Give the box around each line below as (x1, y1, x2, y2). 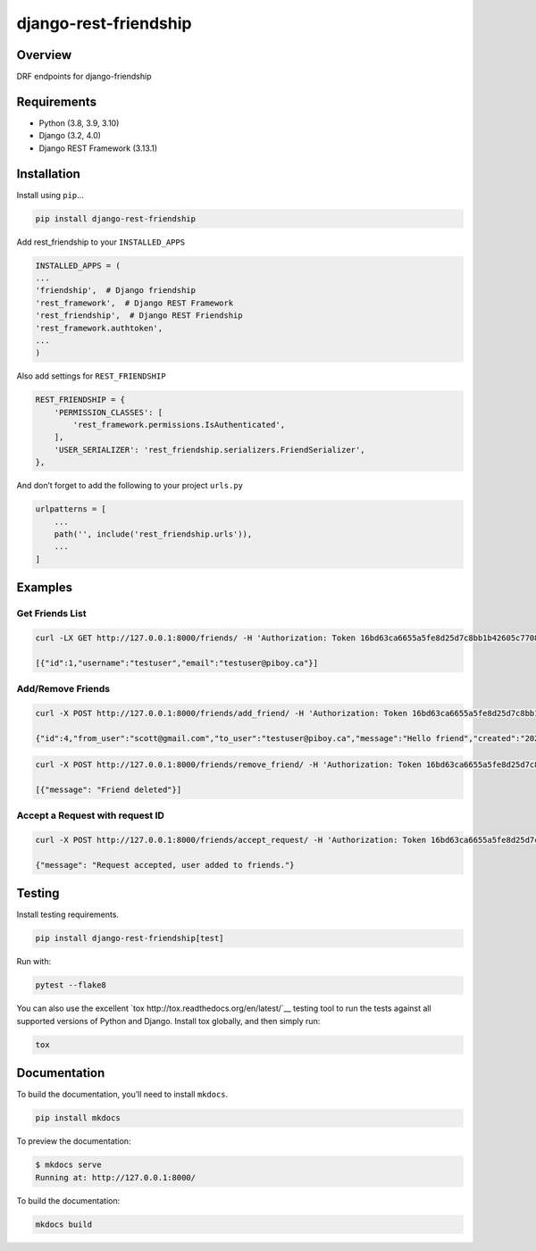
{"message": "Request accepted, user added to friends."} (35, 860, 295, 870)
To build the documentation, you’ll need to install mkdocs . (16, 1089, 229, 1100)
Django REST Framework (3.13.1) (38, 143, 158, 154)
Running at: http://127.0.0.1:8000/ (35, 1172, 197, 1182)
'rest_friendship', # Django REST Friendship (35, 311, 243, 321)
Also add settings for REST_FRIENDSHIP (16, 371, 166, 381)
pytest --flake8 (35, 980, 107, 990)
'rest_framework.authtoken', (35, 322, 163, 333)
